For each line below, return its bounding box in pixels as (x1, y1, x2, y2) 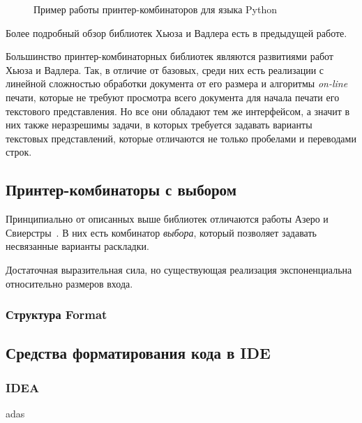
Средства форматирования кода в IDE (6, 342, 271, 364)
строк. (6, 144, 32, 159)
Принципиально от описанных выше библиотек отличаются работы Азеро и (6, 211, 329, 226)
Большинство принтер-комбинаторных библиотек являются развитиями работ (6, 49, 333, 64)
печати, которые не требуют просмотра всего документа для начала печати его (6, 89, 340, 104)
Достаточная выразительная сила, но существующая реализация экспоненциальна (6, 262, 352, 276)
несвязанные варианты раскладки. (6, 239, 149, 253)
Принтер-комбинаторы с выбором (6, 179, 237, 200)
